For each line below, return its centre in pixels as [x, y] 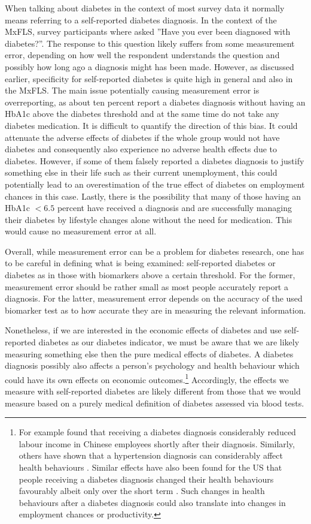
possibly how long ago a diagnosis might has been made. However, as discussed [150, 66]
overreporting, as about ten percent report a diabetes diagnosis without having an [155, 102]
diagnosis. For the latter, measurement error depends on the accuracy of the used [154, 298]
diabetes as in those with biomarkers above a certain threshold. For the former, [150, 275]
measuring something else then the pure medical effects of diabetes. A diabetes [149, 353]
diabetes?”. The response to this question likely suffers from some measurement [150, 43]
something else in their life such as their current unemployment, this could [141, 172]
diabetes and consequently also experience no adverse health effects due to [141, 149]
